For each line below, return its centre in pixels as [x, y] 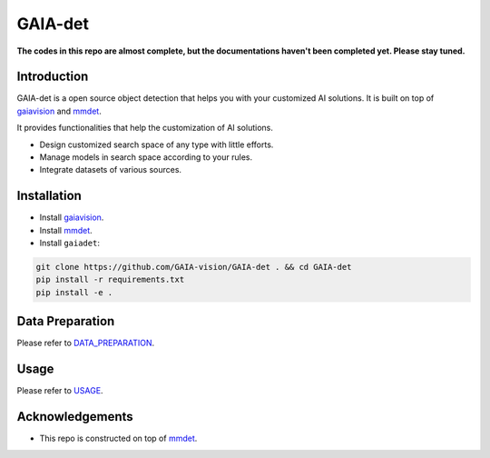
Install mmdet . [66, 230]
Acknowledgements [75, 417]
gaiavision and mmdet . [59, 111]
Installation [49, 196]
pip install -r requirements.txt [110, 280]
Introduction [53, 77]
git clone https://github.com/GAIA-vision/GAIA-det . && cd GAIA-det [194, 267]
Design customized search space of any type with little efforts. [157, 144]
